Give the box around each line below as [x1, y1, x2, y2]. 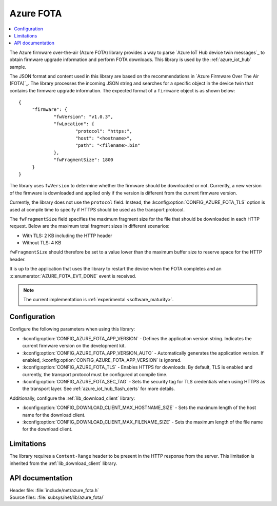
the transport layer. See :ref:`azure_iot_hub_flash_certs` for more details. [22, 385, 175, 392]
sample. [9, 64, 27, 70]
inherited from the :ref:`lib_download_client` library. [9, 460, 117, 466]
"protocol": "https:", [75, 128, 133, 134]
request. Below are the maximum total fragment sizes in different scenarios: [9, 223, 170, 229]
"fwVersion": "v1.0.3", [53, 113, 114, 120]
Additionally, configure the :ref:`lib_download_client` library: [9, 395, 135, 401]
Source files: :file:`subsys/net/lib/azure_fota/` [9, 494, 105, 500]
